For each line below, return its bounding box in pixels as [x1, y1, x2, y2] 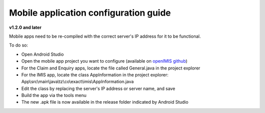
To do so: [9, 42, 28, 48]
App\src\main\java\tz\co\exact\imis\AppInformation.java [21, 79, 134, 85]
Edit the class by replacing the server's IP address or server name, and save [21, 86, 175, 91]
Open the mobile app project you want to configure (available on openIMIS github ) [21, 58, 187, 64]
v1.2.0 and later [9, 24, 42, 30]
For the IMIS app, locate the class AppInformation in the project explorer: [21, 71, 169, 78]
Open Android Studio [21, 51, 64, 57]
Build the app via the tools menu [21, 92, 87, 98]
